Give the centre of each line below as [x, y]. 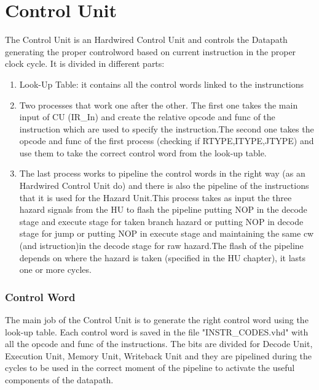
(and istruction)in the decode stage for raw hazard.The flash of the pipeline [161, 246]
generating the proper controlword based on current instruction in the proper [151, 51]
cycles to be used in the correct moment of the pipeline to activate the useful [150, 368]
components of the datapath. [59, 380]
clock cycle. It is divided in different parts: [85, 63]
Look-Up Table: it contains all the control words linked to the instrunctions [162, 84]
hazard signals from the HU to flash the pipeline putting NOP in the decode [163, 209]
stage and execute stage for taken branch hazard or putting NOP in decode [161, 221]
